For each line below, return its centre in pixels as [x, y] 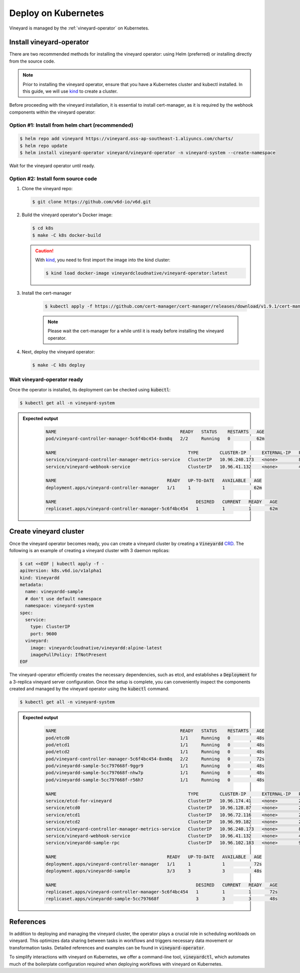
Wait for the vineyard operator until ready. [52, 166]
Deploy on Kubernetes [57, 13]
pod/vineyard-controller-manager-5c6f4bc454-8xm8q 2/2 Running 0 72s [155, 759]
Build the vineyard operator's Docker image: [67, 215]
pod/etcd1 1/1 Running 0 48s [155, 745]
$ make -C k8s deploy [59, 365]
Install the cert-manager [47, 293]
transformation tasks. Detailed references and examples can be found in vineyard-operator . [107, 947]
